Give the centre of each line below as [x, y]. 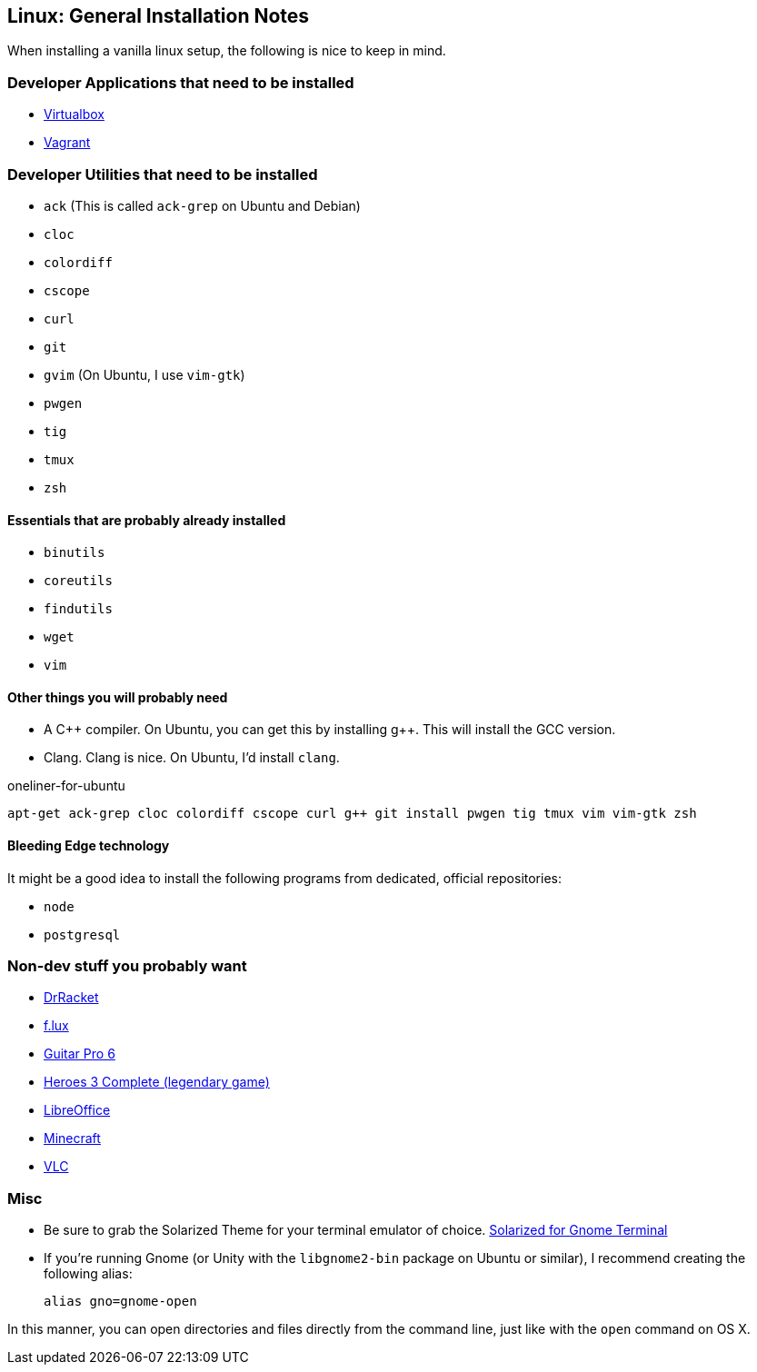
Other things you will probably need [118, 697]
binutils [75, 553]
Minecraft [72, 1138]
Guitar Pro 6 [80, 1054]
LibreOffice [77, 1110]
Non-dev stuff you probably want [127, 965]
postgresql [82, 935]
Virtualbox [74, 114]
